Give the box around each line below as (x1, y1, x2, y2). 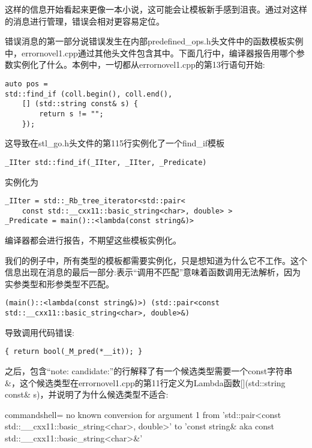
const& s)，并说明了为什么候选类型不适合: (5, 388, 169, 401)
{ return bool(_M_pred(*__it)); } (5, 347, 143, 356)
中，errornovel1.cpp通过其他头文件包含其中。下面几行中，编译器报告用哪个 (5, 46, 296, 59)
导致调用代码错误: (5, 326, 74, 338)
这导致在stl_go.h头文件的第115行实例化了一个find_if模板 (5, 137, 225, 149)
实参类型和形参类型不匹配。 (5, 277, 114, 290)
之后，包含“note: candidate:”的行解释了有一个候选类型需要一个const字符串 (5, 365, 293, 377)
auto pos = (5, 79, 48, 88)
